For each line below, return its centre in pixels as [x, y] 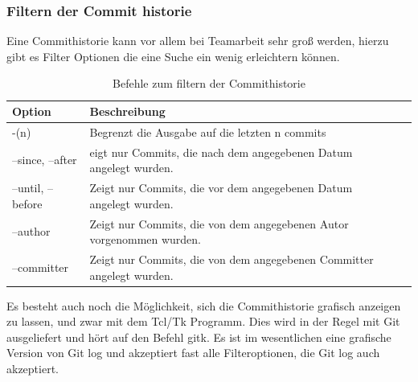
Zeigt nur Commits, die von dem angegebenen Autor [219, 223]
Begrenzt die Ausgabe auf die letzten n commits [208, 131]
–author [31, 231]
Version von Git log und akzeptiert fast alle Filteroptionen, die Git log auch [193, 353]
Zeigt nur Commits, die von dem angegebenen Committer [232, 259]
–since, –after [45, 160]
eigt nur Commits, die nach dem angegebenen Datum [221, 152]
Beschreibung [127, 111]
